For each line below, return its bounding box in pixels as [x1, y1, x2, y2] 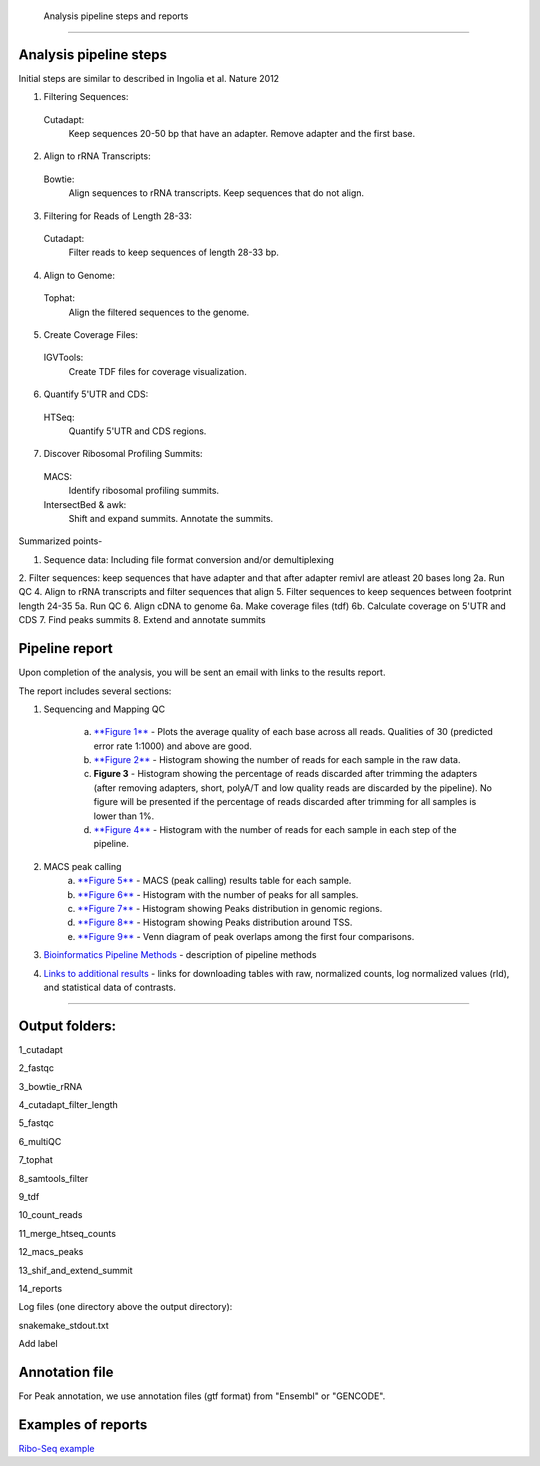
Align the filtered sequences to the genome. [68, 306, 250, 318]
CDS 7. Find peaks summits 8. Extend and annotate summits [18, 614, 266, 626]
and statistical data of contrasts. [43, 981, 177, 993]
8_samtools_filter [18, 1172, 89, 1184]
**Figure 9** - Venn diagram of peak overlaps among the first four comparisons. [77, 930, 415, 942]
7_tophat [18, 1154, 54, 1166]
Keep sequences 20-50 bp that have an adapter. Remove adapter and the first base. [68, 128, 415, 140]
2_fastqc [18, 1062, 55, 1074]
